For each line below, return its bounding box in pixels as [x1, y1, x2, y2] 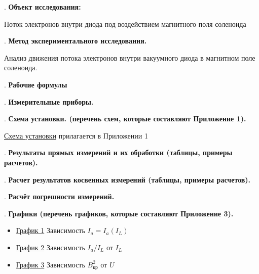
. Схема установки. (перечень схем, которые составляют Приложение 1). [4, 113, 246, 124]
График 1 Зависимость [16, 225, 85, 236]
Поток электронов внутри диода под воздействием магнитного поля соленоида [4, 18, 246, 29]
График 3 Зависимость [16, 259, 85, 269]
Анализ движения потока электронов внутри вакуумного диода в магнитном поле [4, 52, 255, 63]
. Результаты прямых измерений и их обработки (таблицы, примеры [4, 147, 233, 158]
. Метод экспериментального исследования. [4, 35, 147, 46]
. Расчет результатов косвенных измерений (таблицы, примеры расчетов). [4, 174, 251, 185]
